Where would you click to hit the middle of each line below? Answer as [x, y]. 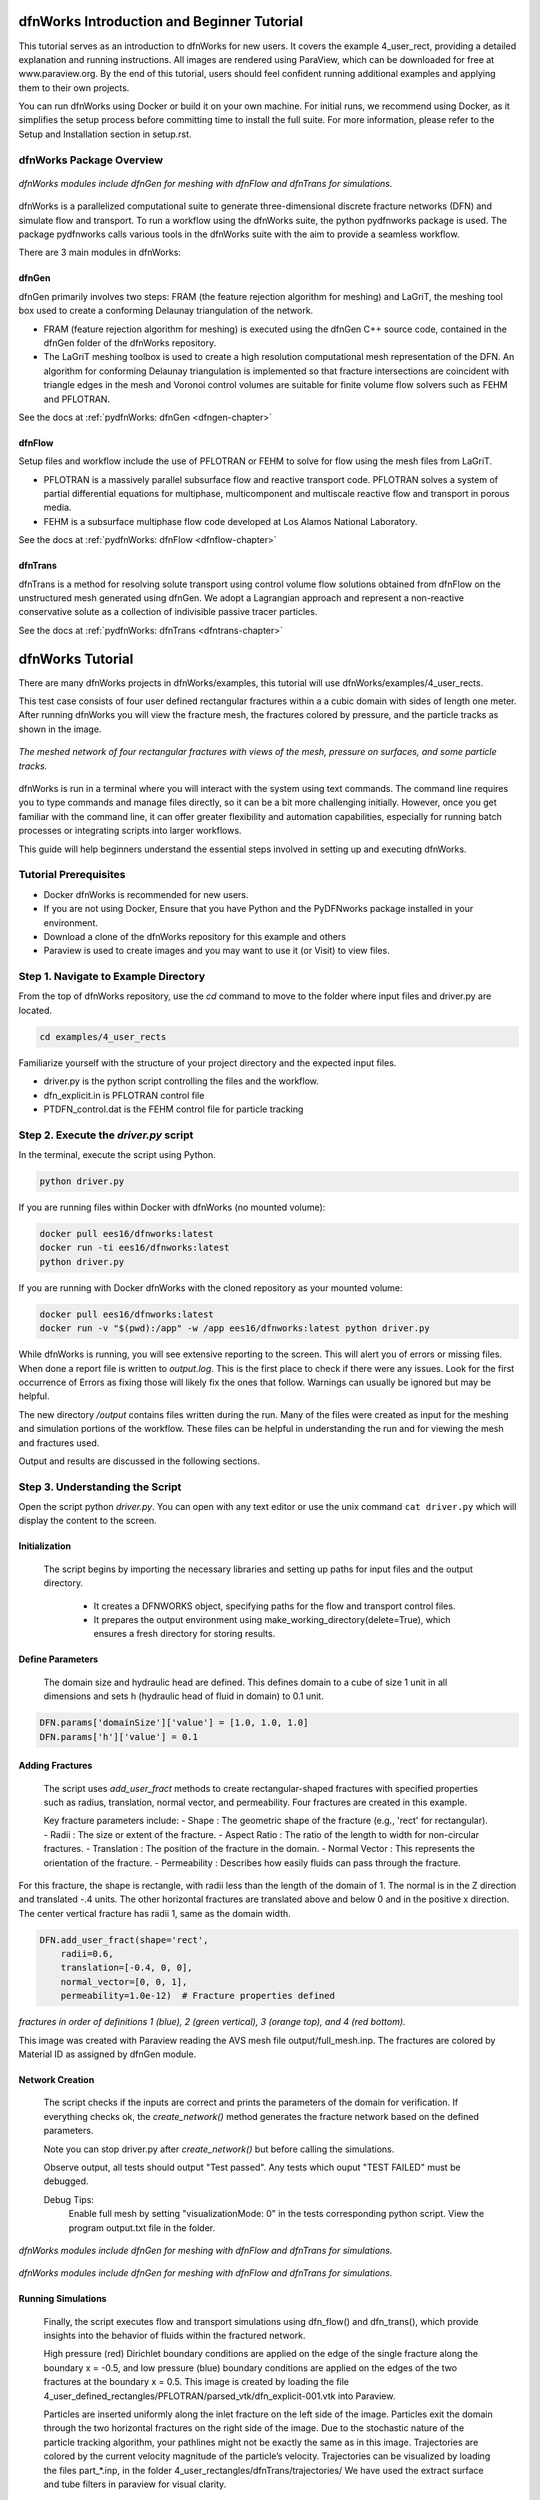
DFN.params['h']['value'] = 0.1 [119, 1736]
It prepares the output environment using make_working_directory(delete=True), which [272, 1620]
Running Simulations [62, 2299]
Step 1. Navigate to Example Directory [112, 977]
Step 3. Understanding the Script [100, 1487]
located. [35, 1010]
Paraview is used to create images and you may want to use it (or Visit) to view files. [216, 951]
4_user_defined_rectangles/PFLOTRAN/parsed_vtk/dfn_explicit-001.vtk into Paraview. [219, 2396]
